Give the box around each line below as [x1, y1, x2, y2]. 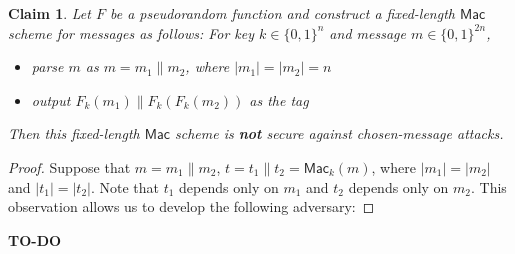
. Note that [90, 176, 160, 197]
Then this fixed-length [8, 123, 140, 144]
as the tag [249, 89, 309, 110]
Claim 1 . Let [8, 3, 91, 23]
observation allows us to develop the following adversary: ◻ [8, 196, 375, 217]
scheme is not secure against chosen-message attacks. [174, 123, 504, 144]
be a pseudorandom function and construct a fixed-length [109, 3, 455, 23]
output [31, 89, 71, 110]
